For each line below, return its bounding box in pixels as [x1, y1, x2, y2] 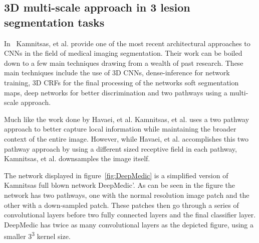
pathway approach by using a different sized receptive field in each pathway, [4, 143, 237, 154]
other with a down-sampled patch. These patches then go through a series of [4, 199, 239, 210]
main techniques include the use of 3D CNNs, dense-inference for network [4, 67, 230, 78]
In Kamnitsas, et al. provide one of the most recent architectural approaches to [4, 38, 250, 48]
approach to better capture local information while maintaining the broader [4, 124, 236, 134]
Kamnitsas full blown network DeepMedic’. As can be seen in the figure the [4, 180, 235, 190]
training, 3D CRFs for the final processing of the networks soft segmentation [4, 77, 239, 87]
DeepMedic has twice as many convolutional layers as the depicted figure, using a [4, 219, 254, 229]
